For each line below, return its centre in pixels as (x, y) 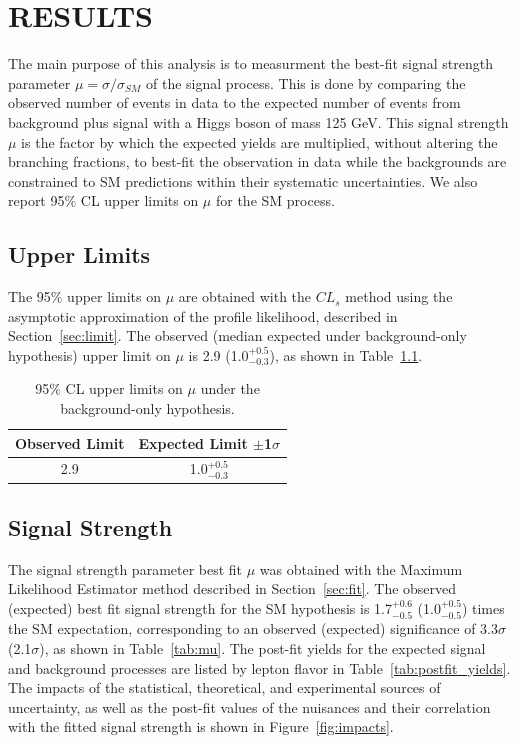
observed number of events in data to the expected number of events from (234, 102)
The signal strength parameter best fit (125, 568)
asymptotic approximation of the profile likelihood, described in (203, 315)
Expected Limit (193, 442)
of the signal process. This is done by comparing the (306, 82)
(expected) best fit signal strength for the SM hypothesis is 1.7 (200, 607)
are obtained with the (245, 296)
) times (483, 607)
